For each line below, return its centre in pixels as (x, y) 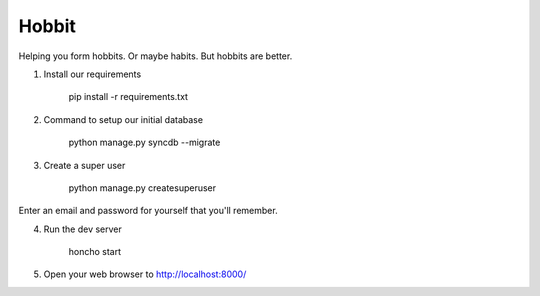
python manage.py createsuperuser (142, 187)
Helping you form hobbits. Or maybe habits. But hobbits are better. (155, 56)
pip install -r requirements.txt (128, 97)
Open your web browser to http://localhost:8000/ (145, 274)
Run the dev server (82, 229)
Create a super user (84, 165)
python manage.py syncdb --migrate (144, 142)
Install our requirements (92, 74)
